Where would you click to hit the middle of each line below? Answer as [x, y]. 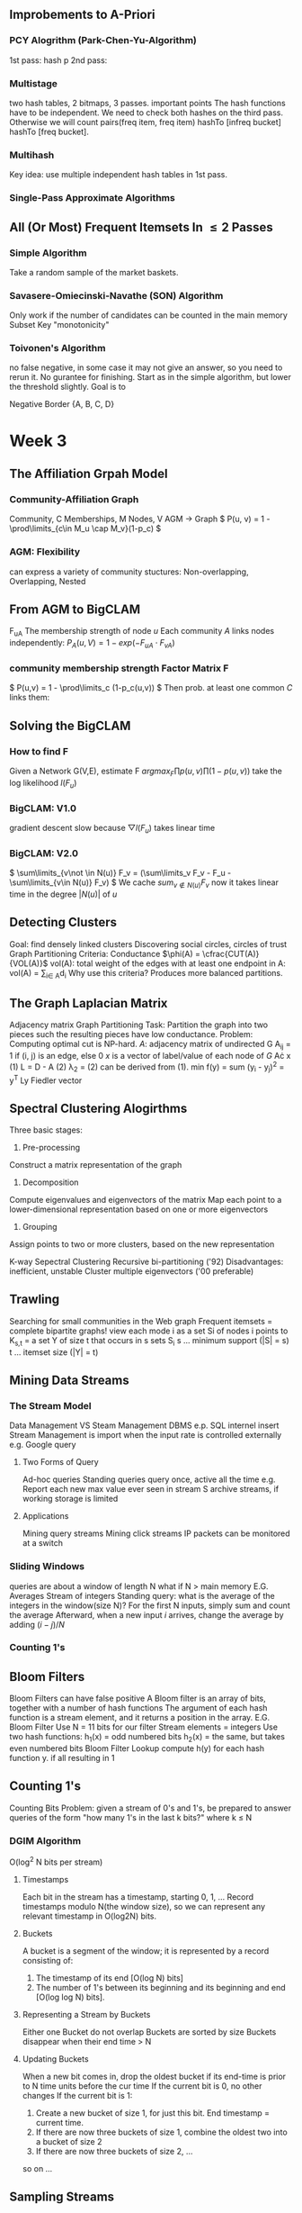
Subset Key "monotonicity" [59, 325]
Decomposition [50, 1182]
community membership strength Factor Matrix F [119, 668]
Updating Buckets [55, 2059]
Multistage [34, 83]
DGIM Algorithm [45, 1840]
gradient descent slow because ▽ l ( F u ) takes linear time [112, 829]
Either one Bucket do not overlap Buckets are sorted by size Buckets [149, 2032]
